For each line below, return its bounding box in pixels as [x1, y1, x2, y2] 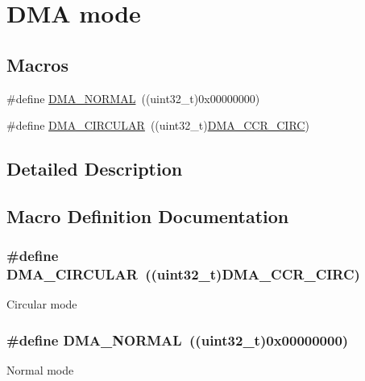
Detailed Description [6, 156, 183, 181]
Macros [6, 52, 68, 77]
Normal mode [6, 362, 74, 379]
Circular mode [6, 296, 77, 313]
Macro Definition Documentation [6, 203, 289, 228]
